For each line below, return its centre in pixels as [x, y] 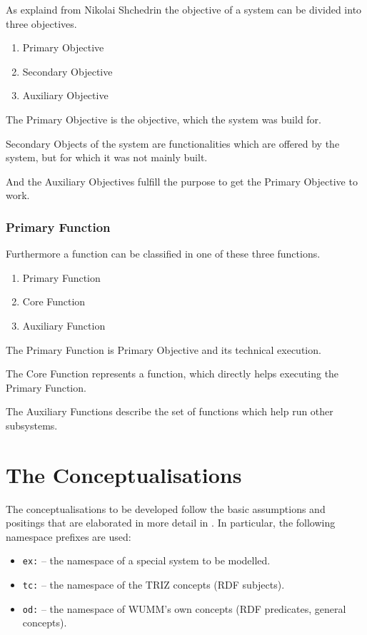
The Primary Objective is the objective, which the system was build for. [164, 119]
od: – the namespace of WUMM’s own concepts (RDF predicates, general [184, 608]
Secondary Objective [67, 71]
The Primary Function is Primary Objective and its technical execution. [164, 349]
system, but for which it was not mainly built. [107, 157]
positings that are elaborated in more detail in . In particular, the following [171, 523]
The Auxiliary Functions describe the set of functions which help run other [170, 411]
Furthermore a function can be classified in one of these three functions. [163, 254]
